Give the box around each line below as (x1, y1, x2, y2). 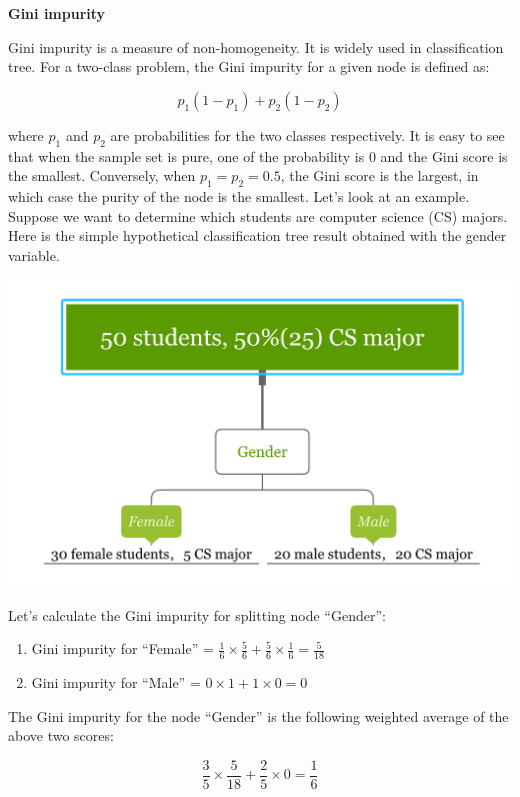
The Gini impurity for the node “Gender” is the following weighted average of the (8, 705, 509, 726)
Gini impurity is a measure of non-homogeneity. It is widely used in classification (8, 36, 504, 57)
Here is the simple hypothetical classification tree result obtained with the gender (8, 225, 507, 246)
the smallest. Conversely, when (8, 165, 196, 186)
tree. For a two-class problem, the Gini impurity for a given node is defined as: (8, 56, 490, 77)
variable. (8, 244, 60, 265)
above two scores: (8, 725, 114, 746)
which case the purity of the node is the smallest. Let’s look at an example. (8, 185, 470, 206)
